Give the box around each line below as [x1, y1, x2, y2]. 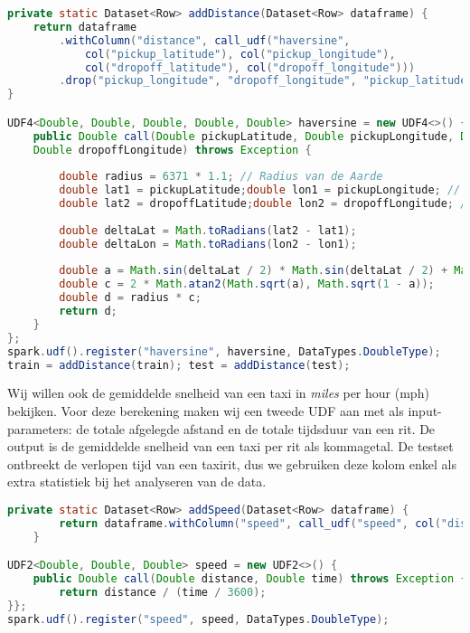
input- [408, 402, 442, 420]
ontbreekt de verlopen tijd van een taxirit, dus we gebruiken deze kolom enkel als [7, 454, 456, 473]
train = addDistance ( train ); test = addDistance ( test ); [7, 358, 351, 372]
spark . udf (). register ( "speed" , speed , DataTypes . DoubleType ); [7, 612, 390, 626]
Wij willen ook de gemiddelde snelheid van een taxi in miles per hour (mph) [7, 383, 429, 402]
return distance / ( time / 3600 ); [59, 586, 267, 599]
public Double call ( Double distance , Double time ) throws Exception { [33, 572, 467, 586]
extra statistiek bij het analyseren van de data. [7, 472, 267, 491]
